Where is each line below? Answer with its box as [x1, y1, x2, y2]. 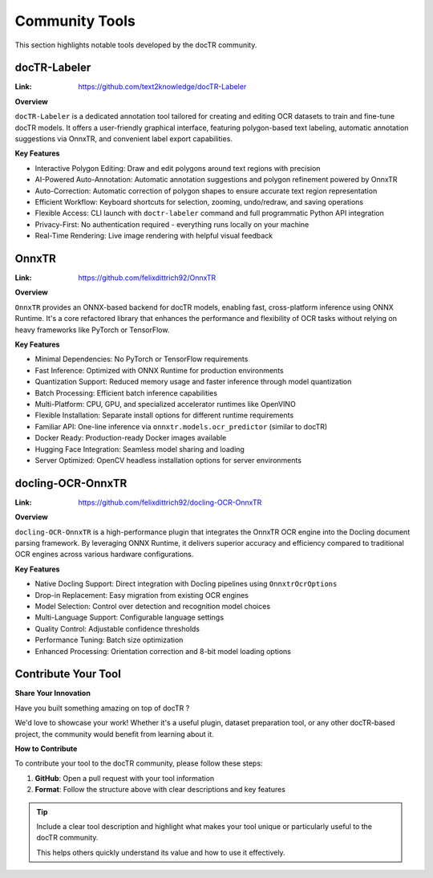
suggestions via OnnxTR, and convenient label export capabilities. [14, 134, 233, 144]
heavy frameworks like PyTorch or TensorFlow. [14, 325, 170, 335]
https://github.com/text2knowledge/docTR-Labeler [78, 82, 247, 91]
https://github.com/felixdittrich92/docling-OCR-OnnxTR [78, 498, 262, 507]
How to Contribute [14, 743, 78, 754]
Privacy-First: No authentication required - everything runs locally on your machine [34, 219, 310, 229]
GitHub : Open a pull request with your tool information [34, 773, 215, 782]
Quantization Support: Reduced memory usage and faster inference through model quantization [34, 377, 352, 387]
